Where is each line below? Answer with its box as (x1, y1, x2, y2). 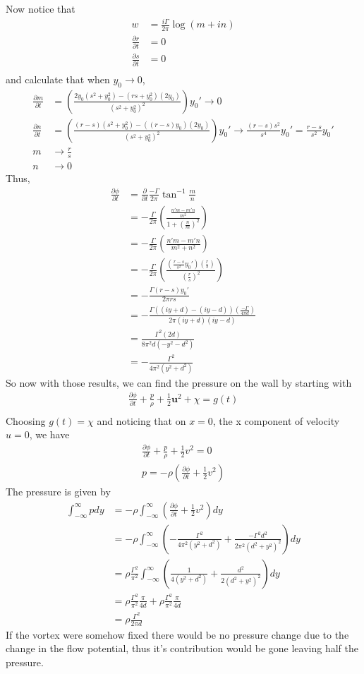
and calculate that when (6, 71, 110, 86)
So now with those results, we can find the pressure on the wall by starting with (6, 375, 352, 390)
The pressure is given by (6, 484, 111, 498)
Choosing (6, 413, 46, 428)
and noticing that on (97, 413, 186, 428)
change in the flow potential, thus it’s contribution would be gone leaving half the (6, 641, 358, 656)
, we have (29, 427, 70, 442)
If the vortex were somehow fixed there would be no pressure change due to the (6, 627, 349, 642)
